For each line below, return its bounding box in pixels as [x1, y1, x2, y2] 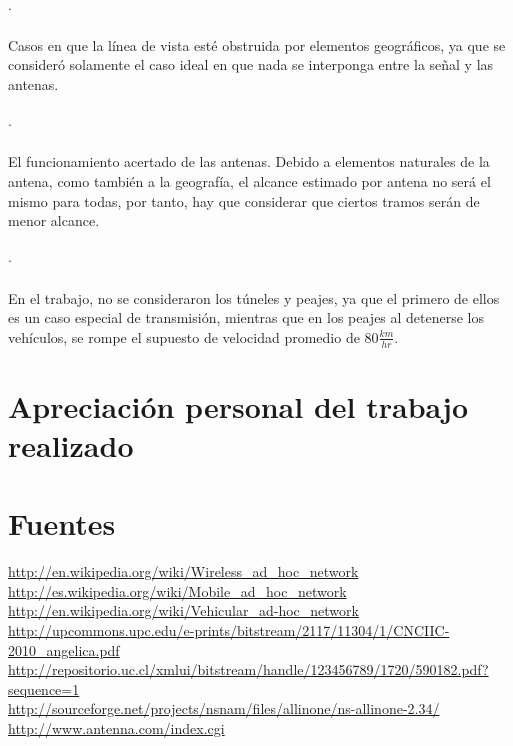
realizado [8, 424, 134, 465]
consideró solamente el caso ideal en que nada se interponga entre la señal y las [8, 54, 494, 75]
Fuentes [8, 503, 116, 544]
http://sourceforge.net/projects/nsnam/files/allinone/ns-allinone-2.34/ [8, 698, 440, 719]
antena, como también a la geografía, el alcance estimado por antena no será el [8, 170, 491, 191]
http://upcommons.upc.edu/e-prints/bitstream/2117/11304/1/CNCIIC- [8, 620, 450, 641]
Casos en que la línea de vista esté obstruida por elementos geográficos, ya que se [8, 34, 506, 55]
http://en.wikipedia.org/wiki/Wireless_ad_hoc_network [8, 561, 359, 582]
